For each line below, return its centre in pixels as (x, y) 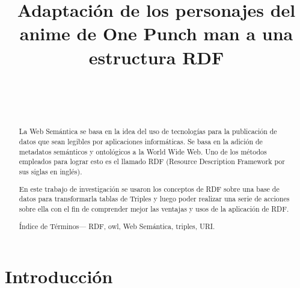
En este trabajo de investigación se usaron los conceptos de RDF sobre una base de (149, 188)
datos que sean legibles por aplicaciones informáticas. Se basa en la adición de (141, 142)
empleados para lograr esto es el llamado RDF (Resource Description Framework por (152, 161)
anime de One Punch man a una (156, 33)
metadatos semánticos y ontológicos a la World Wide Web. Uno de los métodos (143, 151)
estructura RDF (156, 57)
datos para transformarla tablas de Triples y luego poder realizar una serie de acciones (154, 199)
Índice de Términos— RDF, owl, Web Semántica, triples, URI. (117, 226)
